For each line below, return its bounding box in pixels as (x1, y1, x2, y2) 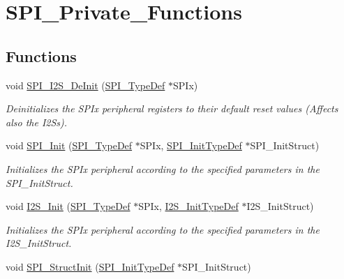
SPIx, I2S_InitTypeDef (138, 199, 239, 213)
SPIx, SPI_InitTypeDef (140, 138, 242, 153)
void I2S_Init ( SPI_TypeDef (6, 199, 130, 213)
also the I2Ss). (6, 114, 68, 129)
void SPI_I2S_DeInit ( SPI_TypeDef (6, 77, 165, 92)
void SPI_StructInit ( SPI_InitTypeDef (6, 259, 174, 273)
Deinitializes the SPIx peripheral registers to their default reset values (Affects (6, 101, 338, 116)
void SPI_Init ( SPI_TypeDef (6, 138, 133, 153)
